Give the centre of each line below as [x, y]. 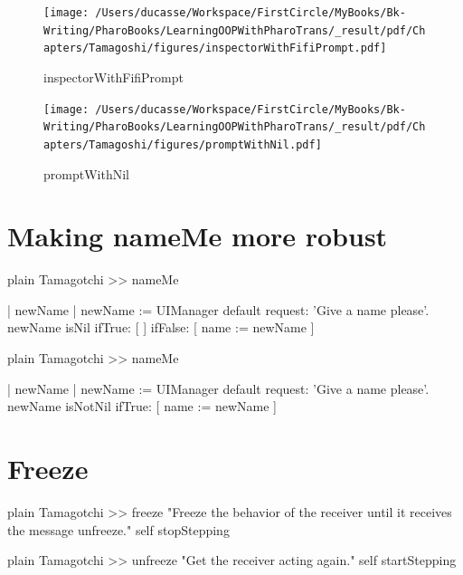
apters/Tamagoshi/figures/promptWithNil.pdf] [183, 144]
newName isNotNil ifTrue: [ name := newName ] [142, 406]
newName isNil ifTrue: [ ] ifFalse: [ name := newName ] [161, 327]
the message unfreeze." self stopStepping [118, 529]
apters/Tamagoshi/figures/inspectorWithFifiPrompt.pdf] [215, 48]
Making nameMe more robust [198, 236]
